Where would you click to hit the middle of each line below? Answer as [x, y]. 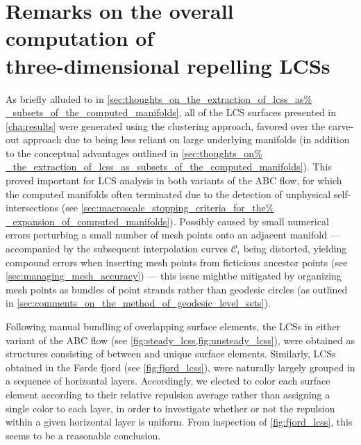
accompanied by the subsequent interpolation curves [117, 249]
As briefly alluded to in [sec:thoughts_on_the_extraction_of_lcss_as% [159, 98]
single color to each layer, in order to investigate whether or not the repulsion [170, 408]
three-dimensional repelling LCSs [168, 65]
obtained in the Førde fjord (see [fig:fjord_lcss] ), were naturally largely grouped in [180, 367]
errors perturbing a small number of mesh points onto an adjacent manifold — [173, 235]
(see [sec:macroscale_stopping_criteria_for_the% [168, 208]
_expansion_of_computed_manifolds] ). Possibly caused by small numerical [167, 221]
